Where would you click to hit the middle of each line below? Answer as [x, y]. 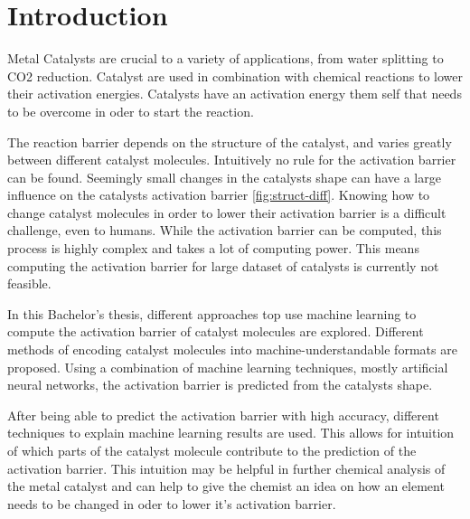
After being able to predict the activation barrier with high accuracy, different [223, 415]
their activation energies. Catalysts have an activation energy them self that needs [235, 94]
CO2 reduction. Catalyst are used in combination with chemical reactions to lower [235, 75]
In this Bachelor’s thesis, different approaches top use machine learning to [212, 313]
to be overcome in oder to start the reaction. [131, 111]
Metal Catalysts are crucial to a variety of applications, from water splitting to [226, 58]
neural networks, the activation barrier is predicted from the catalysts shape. [220, 385]
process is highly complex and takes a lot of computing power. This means [213, 248]
